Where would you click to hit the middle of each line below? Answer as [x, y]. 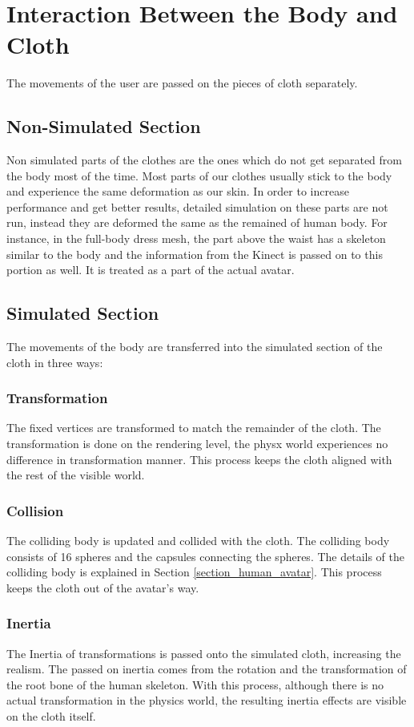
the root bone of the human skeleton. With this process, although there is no [195, 684]
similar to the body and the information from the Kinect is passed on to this [195, 254]
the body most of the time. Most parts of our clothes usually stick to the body [199, 175]
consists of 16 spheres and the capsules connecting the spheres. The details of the [206, 556]
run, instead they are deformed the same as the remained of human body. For [197, 222]
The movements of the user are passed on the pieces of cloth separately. [182, 83]
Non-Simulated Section [104, 126]
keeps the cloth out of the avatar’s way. [103, 587]
